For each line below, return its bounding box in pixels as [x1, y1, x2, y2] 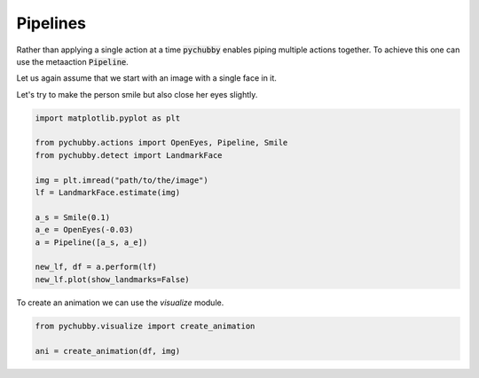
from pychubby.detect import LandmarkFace [35, 150, 223, 160]
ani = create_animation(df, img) [35, 346, 181, 356]
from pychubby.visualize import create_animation [35, 320, 255, 331]
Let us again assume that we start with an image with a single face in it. [16, 73, 277, 83]
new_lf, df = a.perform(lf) [35, 262, 157, 272]
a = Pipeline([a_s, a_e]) [35, 237, 148, 248]
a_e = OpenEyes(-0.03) [35, 224, 134, 235]
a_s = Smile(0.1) [35, 212, 111, 222]
